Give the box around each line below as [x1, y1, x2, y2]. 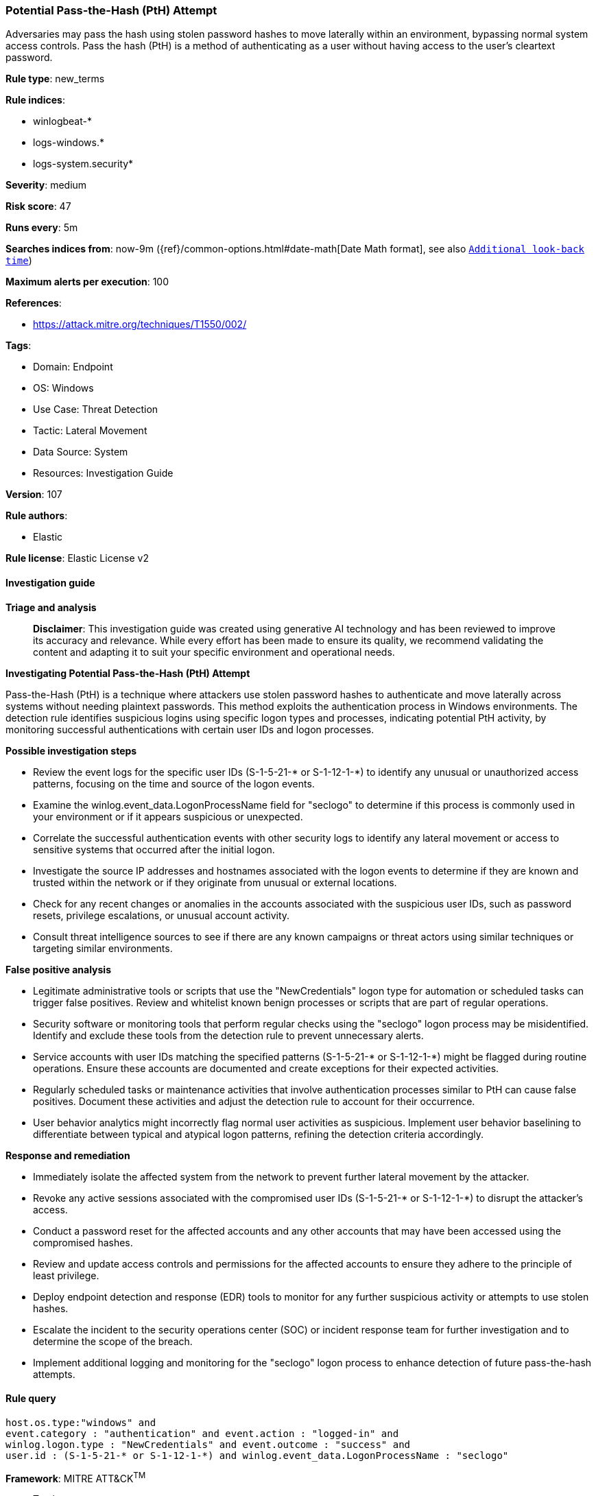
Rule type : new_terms [5, 73, 105, 85]
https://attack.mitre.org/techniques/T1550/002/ [33, 318, 247, 331]
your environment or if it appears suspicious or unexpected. [33, 810, 303, 822]
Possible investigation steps [5, 744, 137, 757]
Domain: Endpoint [33, 361, 113, 373]
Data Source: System [33, 446, 128, 458]
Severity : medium [5, 179, 87, 191]
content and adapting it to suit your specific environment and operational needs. [33, 645, 395, 658]
